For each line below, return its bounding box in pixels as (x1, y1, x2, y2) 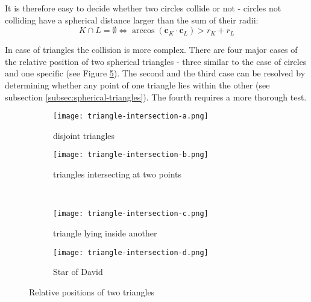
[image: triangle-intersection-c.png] (53, 209, 209, 218)
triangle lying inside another (53, 226, 157, 239)
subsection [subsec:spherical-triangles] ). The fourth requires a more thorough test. (5, 90, 307, 103)
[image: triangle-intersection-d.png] (53, 248, 209, 257)
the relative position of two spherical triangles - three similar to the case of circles (5, 55, 307, 67)
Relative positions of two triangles (29, 285, 155, 298)
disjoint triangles (53, 129, 115, 141)
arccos (132, 26, 155, 35)
